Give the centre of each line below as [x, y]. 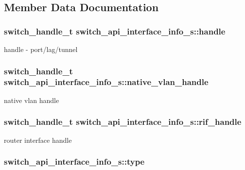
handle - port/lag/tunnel [41, 49]
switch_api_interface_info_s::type [74, 161]
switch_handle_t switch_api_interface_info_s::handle [115, 31]
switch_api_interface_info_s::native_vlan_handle [106, 82]
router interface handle [38, 140]
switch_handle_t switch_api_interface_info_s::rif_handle [123, 122]
